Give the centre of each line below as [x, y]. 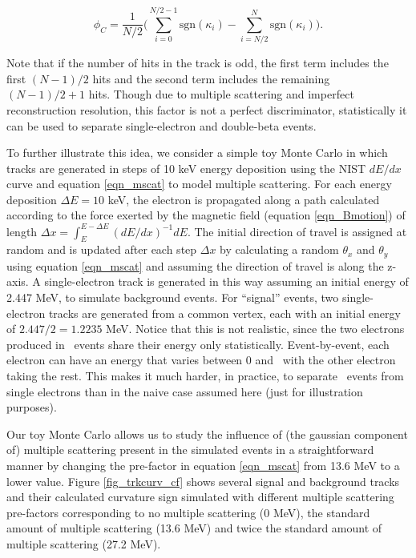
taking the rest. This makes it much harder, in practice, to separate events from [205, 375]
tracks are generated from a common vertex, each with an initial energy [224, 313]
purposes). [32, 407]
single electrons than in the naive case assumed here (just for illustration [185, 391]
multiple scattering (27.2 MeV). [84, 543]
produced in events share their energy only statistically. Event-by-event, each [198, 344]
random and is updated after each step [102, 249]
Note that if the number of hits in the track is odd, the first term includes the [198, 63]
